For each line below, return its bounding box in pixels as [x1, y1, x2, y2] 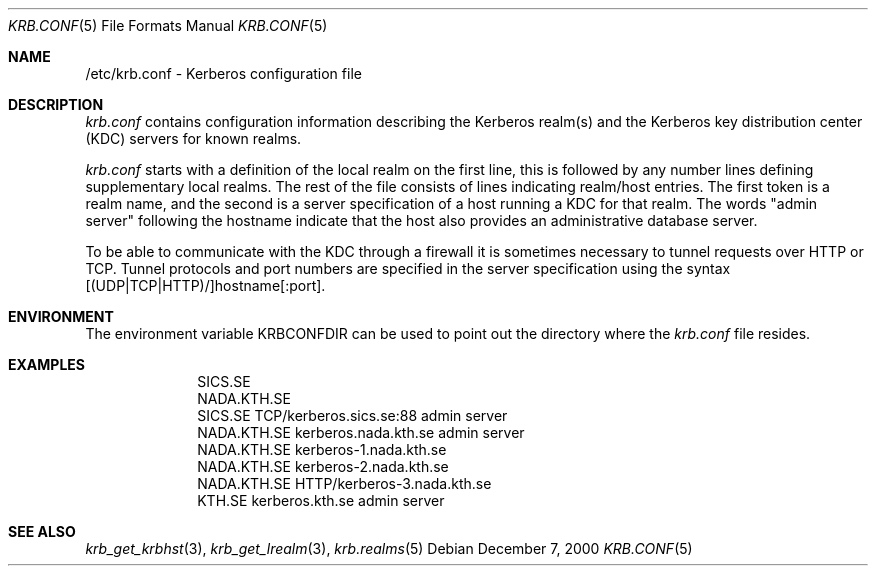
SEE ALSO [8, 523, 76, 540]
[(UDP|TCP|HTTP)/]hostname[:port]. [85, 277, 326, 294]
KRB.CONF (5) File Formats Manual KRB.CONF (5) [8, 17, 328, 34]
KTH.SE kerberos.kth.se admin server [197, 492, 445, 509]
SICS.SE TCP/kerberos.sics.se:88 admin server [197, 407, 508, 424]
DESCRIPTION [8, 96, 104, 113]
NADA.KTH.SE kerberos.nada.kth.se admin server [197, 424, 525, 441]
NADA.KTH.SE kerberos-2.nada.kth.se [197, 458, 449, 475]
